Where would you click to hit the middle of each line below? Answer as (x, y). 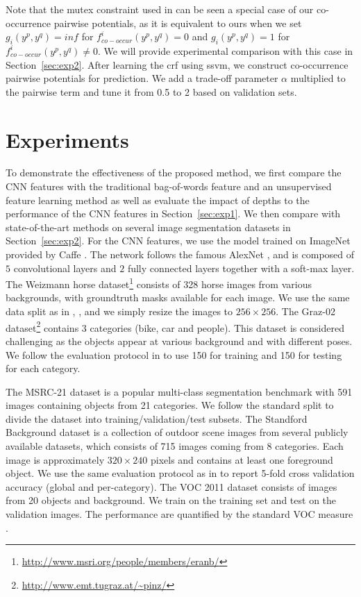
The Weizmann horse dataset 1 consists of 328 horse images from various (159, 283)
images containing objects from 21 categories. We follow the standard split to (170, 405)
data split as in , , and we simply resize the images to (119, 311)
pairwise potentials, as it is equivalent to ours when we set (178, 23)
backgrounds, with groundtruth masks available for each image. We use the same (178, 297)
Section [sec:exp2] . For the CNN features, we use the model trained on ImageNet (178, 241)
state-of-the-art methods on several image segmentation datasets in (148, 227)
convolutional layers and (65, 268)
